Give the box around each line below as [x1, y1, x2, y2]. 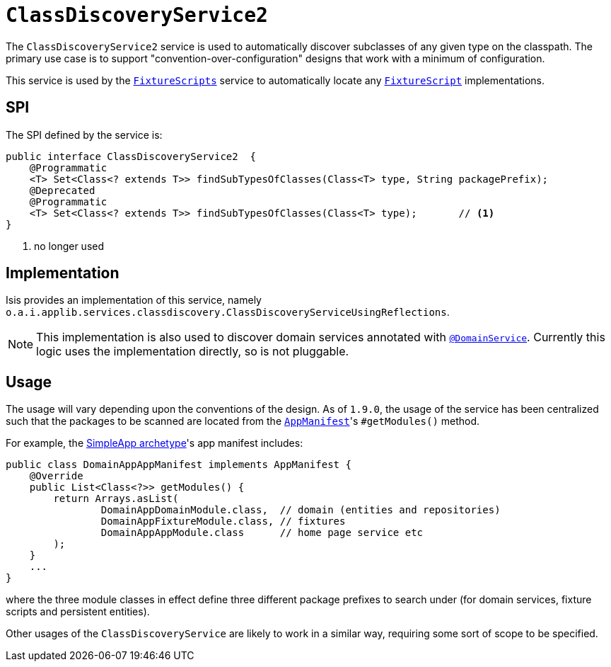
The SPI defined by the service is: [6, 128, 163, 141]
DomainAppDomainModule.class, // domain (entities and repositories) [100, 504, 501, 516]
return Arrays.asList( [53, 493, 179, 505]
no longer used [34, 239, 105, 252]
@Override [29, 470, 83, 482]
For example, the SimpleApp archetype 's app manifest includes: [6, 437, 303, 450]
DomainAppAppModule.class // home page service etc [100, 527, 424, 539]
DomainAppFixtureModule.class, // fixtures [100, 515, 346, 528]
